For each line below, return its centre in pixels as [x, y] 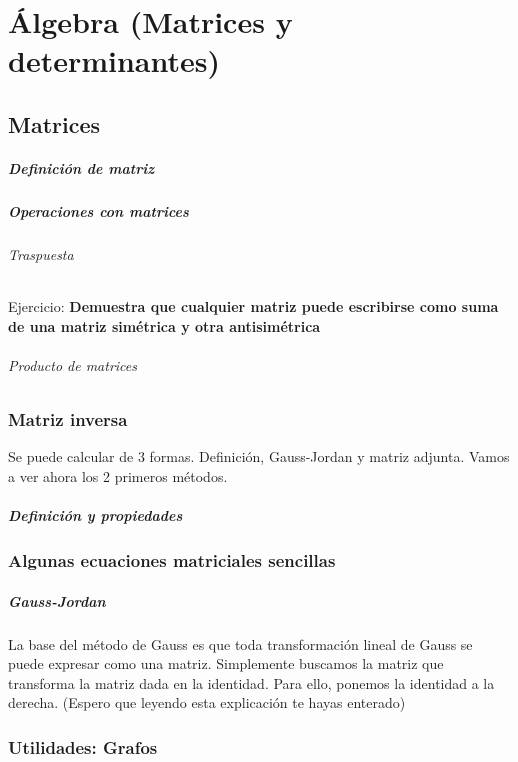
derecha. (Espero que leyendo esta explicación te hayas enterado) [207, 702]
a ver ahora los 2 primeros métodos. [118, 475]
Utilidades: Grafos [83, 746]
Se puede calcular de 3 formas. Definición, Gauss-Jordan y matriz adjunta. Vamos [259, 456]
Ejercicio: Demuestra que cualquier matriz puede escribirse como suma [253, 306]
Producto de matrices [73, 364]
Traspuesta [41, 253]
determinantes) [114, 60]
